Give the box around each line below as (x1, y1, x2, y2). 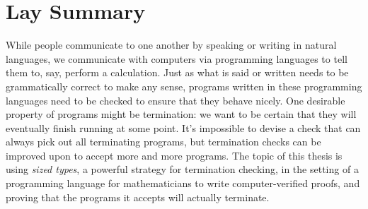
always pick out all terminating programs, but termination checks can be (6, 134, 321, 149)
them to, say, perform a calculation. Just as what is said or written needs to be (6, 65, 349, 80)
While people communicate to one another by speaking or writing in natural (6, 37, 337, 52)
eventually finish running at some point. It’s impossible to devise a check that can (6, 120, 361, 135)
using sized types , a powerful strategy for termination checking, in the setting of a (6, 162, 359, 177)
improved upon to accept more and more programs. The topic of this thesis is (6, 148, 343, 162)
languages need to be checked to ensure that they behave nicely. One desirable (6, 92, 345, 107)
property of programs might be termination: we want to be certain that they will (6, 107, 357, 121)
